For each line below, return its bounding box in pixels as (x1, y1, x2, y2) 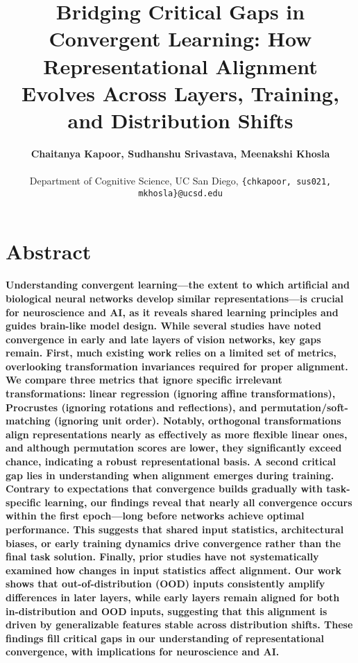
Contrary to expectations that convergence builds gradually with (6, 481, 323, 496)
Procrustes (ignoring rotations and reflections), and (6, 399, 257, 414)
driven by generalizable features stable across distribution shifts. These (6, 617, 353, 632)
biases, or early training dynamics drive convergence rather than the (6, 535, 341, 550)
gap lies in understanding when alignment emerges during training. (6, 467, 334, 482)
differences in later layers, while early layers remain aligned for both (6, 589, 340, 604)
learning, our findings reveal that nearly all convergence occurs (44, 494, 352, 509)
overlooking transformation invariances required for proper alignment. (6, 359, 348, 373)
